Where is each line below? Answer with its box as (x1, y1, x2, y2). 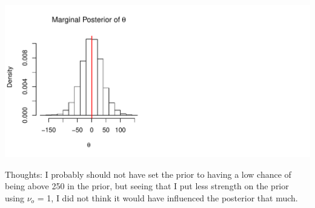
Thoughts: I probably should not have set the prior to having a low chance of (5, 167, 291, 180)
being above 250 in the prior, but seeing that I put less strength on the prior (5, 180, 289, 192)
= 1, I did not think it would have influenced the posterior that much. (37, 191, 298, 204)
